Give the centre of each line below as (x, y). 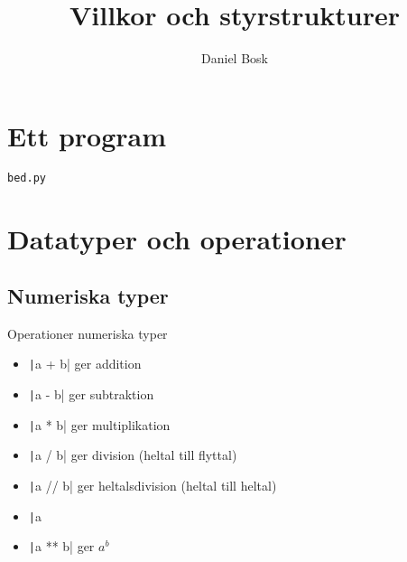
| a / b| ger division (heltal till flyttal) (133, 455)
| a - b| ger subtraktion (91, 394)
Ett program (87, 135)
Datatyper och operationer (177, 238)
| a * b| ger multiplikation (99, 424)
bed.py (27, 178)
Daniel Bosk (235, 58)
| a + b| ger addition (85, 364)
